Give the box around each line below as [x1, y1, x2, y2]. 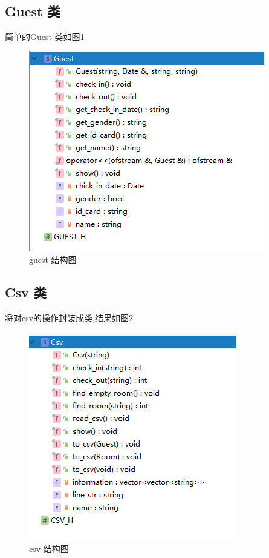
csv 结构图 [29, 542, 69, 555]
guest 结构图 [29, 253, 77, 266]
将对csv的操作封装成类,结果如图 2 [5, 311, 134, 324]
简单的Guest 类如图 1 [5, 30, 85, 43]
